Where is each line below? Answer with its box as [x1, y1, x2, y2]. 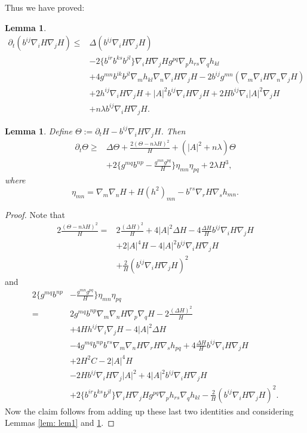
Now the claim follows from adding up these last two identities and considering [5, 404, 294, 417]
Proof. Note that [5, 208, 66, 220]
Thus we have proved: [5, 1, 85, 13]
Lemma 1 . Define [5, 124, 72, 137]
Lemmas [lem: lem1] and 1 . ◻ [5, 416, 115, 429]
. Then [161, 124, 186, 137]
